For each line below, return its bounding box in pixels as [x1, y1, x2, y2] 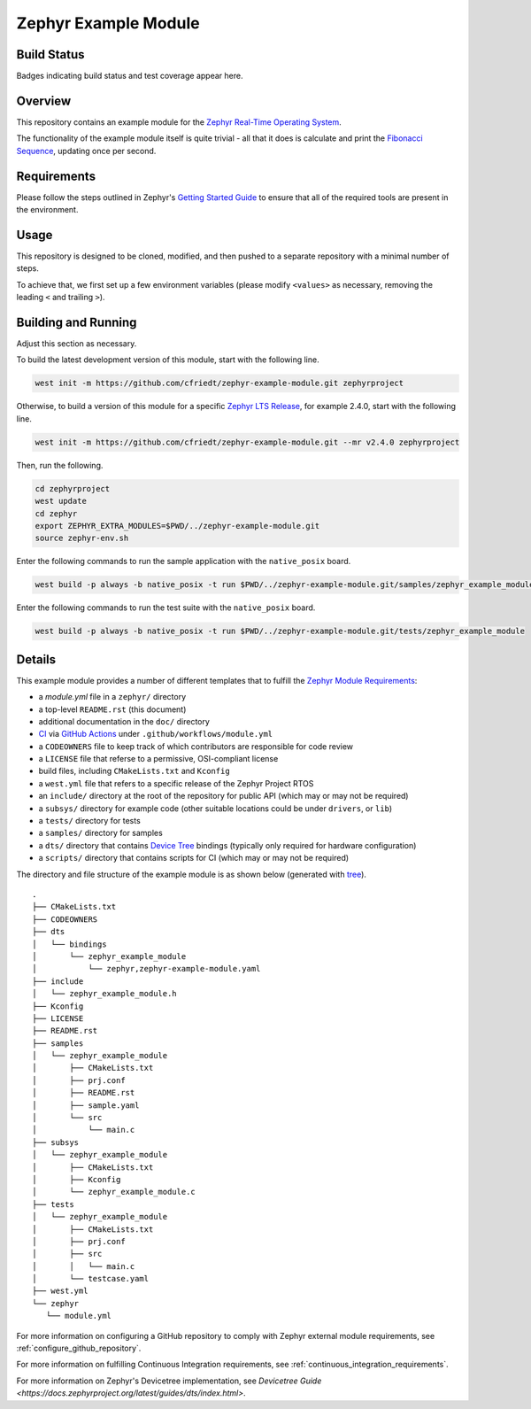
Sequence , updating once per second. [16, 145, 157, 156]
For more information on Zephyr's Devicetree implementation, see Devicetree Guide [16, 1375, 322, 1386]
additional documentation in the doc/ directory [38, 716, 210, 726]
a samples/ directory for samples [38, 828, 163, 839]
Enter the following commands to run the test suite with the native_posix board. [16, 602, 316, 613]
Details [16, 652, 57, 667]
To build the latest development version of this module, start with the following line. [16, 354, 319, 365]
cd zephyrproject [35, 484, 111, 493]
